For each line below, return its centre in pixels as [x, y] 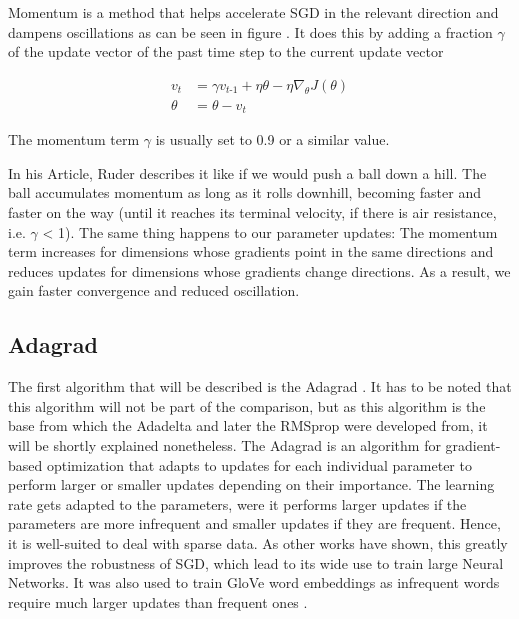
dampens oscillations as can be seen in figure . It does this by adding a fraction [250, 31]
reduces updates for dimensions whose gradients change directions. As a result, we [259, 270]
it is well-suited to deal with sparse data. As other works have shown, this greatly [258, 543]
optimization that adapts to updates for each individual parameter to [259, 464]
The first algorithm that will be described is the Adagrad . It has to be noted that [260, 386]
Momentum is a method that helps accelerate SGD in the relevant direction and [253, 12]
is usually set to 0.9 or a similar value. [272, 139]
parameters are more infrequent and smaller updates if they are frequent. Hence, [254, 523]
